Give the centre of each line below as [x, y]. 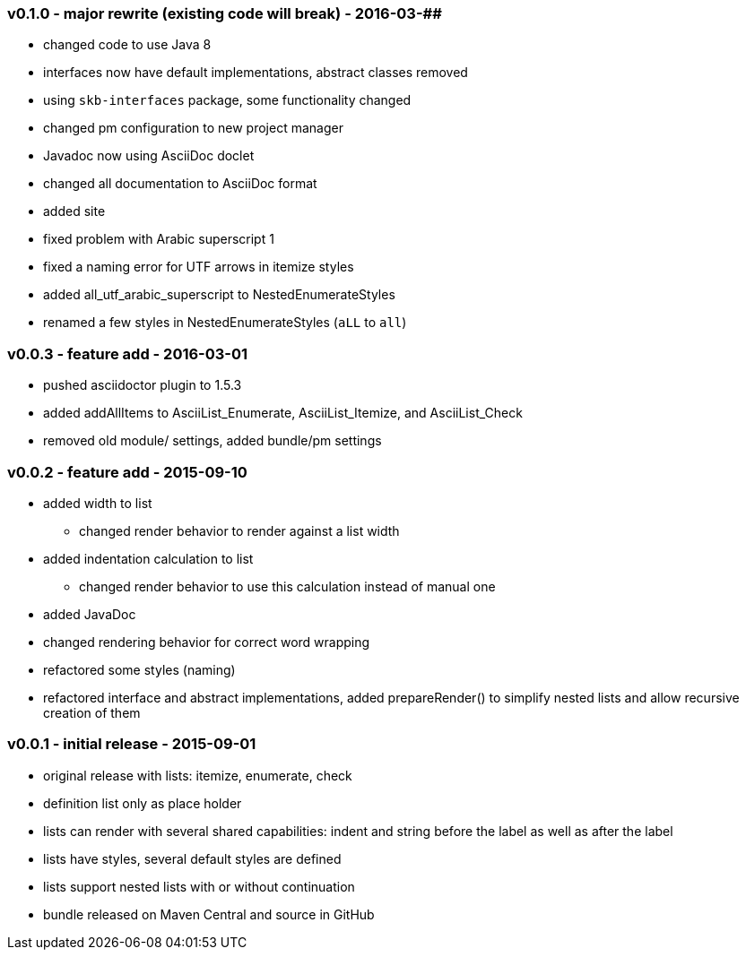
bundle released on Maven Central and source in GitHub [209, 914]
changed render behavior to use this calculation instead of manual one [287, 586]
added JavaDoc [90, 614]
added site [74, 211]
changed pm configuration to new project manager [193, 128]
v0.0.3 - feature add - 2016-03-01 [128, 353]
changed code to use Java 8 [127, 45]
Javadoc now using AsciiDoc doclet [149, 156]
